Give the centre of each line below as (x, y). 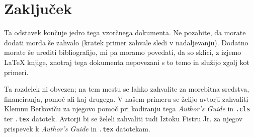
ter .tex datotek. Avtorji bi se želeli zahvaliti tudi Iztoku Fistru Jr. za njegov (123, 118)
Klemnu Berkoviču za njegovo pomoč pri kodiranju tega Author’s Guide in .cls (127, 109)
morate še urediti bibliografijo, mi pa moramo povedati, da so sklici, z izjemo (123, 52)
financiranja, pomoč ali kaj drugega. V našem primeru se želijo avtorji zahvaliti (126, 98)
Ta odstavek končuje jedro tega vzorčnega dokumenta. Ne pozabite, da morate (125, 32)
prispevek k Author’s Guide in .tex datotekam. (77, 128)
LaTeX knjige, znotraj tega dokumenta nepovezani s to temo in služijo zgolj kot (127, 62)
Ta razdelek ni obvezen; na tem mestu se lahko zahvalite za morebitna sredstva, (127, 89)
